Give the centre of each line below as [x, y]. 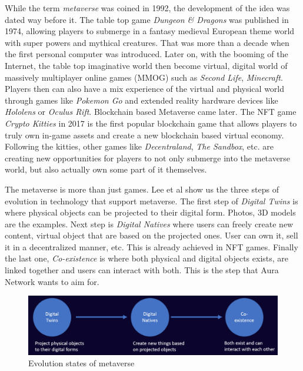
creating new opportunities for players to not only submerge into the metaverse [148, 158]
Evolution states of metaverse [81, 363]
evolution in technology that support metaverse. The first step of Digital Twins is [151, 201]
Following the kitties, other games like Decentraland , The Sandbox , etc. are [139, 146]
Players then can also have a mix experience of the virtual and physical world [145, 89]
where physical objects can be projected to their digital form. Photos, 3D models [150, 212]
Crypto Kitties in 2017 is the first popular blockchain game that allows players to [151, 123]
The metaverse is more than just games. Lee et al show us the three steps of [142, 189]
